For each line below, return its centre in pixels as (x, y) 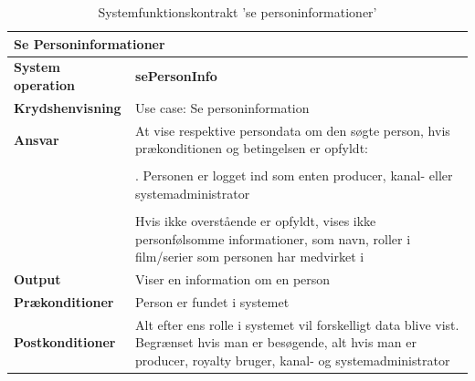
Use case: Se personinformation (222, 107)
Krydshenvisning (68, 107)
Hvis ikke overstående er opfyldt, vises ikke (256, 221)
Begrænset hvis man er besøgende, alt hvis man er (276, 342)
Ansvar (37, 139)
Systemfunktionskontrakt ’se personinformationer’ (237, 12)
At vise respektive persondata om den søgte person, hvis (293, 130)
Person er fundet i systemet (212, 301)
